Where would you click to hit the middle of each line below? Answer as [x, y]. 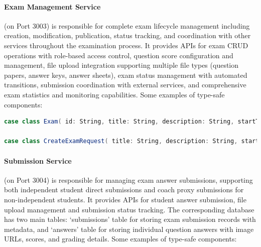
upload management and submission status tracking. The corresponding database [129, 209]
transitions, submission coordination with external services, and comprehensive [125, 85]
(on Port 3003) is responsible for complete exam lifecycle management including [127, 25]
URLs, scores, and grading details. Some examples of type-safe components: [120, 239]
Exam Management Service [52, 6]
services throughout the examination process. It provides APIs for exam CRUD [126, 45]
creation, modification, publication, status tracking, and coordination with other [127, 35]
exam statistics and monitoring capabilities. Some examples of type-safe [114, 94]
